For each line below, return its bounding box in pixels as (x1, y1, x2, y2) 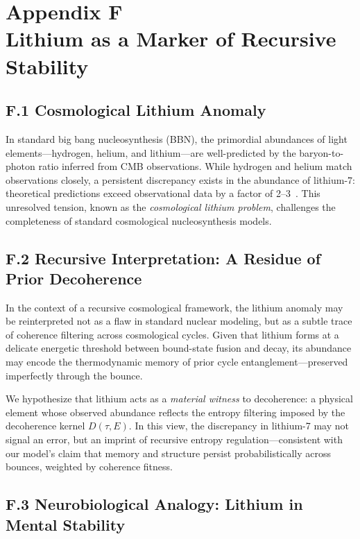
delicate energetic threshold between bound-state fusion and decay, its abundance (6, 341, 352, 355)
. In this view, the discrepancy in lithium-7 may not (128, 418, 349, 433)
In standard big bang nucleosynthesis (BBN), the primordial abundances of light (6, 131, 348, 146)
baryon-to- (299, 145, 344, 160)
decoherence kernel (6, 418, 85, 433)
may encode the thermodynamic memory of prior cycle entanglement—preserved (6, 354, 348, 369)
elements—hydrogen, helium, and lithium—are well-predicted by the (6, 145, 296, 160)
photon (6, 159, 35, 173)
